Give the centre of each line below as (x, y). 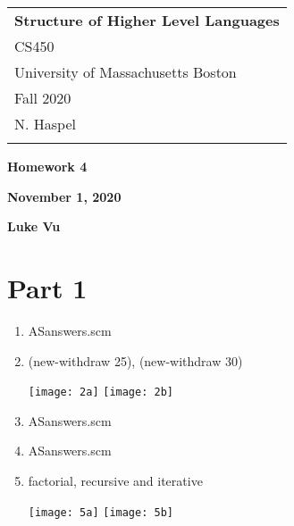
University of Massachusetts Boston (126, 72)
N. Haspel (45, 124)
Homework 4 (47, 166)
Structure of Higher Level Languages (147, 20)
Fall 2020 (43, 98)
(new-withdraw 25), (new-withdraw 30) (135, 360)
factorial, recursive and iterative (115, 480)
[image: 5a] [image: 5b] (101, 512)
